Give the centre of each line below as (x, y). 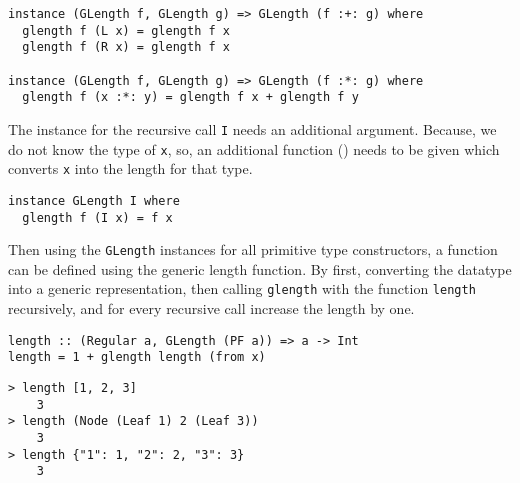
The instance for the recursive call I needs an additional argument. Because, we (252, 128)
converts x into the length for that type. (130, 168)
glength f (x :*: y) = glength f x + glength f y (190, 97)
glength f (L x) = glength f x (126, 30)
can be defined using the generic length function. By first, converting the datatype (260, 268)
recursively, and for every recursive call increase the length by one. (211, 308)
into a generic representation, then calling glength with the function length (242, 288)
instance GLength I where (94, 200)
